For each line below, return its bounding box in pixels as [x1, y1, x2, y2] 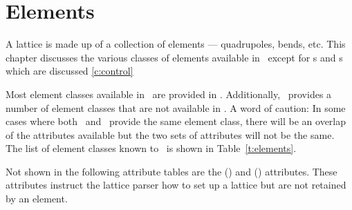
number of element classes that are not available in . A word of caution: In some [6, 100, 346, 115]
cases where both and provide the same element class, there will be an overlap [6, 114, 346, 128]
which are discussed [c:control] [6, 64, 133, 78]
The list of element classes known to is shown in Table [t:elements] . [6, 141, 297, 155]
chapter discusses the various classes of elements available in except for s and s [6, 50, 343, 64]
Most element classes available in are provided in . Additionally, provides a [6, 86, 332, 101]
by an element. [6, 191, 68, 206]
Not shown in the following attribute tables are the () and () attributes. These [6, 164, 337, 178]
